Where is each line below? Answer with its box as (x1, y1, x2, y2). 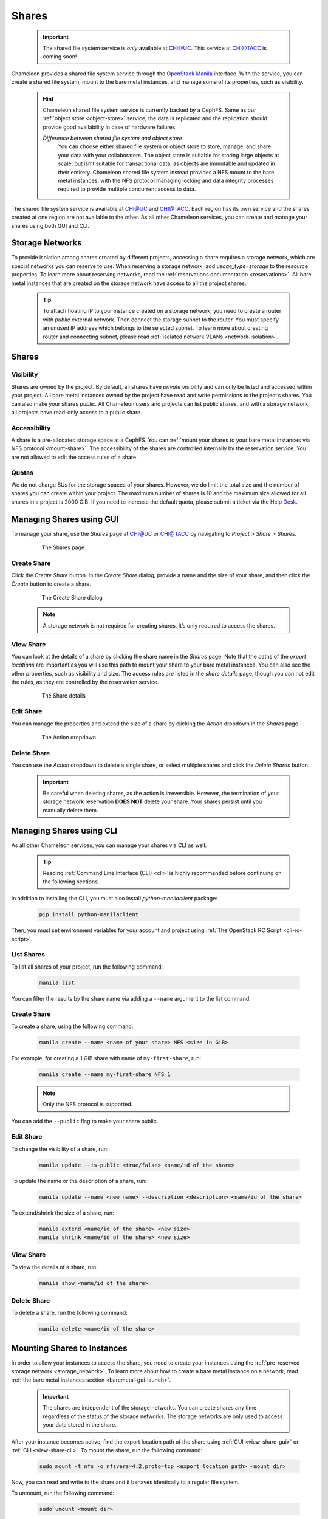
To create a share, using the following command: (11, 1023, 134, 1030)
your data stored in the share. (43, 1421, 117, 1428)
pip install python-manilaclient (39, 911, 139, 918)
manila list (39, 979, 75, 986)
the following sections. (43, 878, 100, 885)
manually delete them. (43, 806, 98, 814)
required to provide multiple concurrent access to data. (58, 185, 196, 193)
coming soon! (43, 53, 77, 60)
